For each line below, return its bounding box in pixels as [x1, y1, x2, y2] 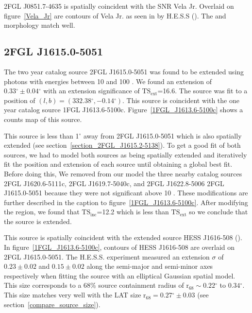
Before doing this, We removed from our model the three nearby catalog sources [4, 168, 242, 178]
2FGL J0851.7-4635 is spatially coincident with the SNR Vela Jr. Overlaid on [4, 1, 234, 11]
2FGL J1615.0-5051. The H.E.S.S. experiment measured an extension [4, 251, 210, 261]
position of [4, 95, 35, 105]
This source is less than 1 [4, 130, 79, 140]
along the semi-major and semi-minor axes [86, 261, 213, 271]
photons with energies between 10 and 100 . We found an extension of [4, 76, 212, 86]
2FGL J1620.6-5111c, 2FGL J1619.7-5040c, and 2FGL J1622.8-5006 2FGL [4, 178, 224, 188]
